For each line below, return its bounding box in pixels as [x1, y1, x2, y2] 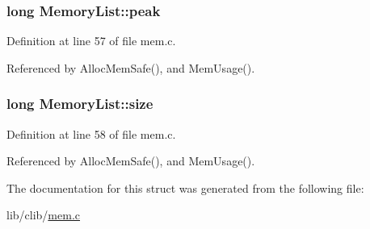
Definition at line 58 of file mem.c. [6, 125, 176, 142]
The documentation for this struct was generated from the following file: [6, 179, 364, 196]
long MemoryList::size [6, 94, 153, 114]
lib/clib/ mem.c [6, 206, 81, 223]
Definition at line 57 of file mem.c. [6, 32, 176, 49]
